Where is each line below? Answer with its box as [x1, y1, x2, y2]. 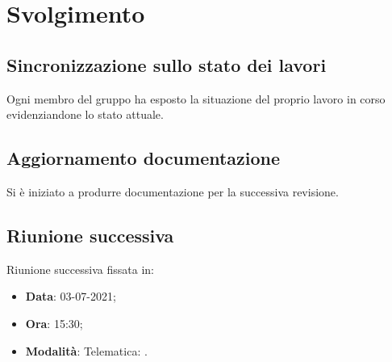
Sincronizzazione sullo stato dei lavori [6, 52, 327, 77]
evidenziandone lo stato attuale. [6, 106, 164, 123]
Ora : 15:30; [25, 314, 83, 331]
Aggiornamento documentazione [6, 145, 281, 170]
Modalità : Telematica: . [25, 342, 148, 359]
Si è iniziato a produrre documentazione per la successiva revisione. [6, 183, 339, 200]
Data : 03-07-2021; [25, 288, 116, 305]
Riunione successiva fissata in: [6, 260, 154, 277]
